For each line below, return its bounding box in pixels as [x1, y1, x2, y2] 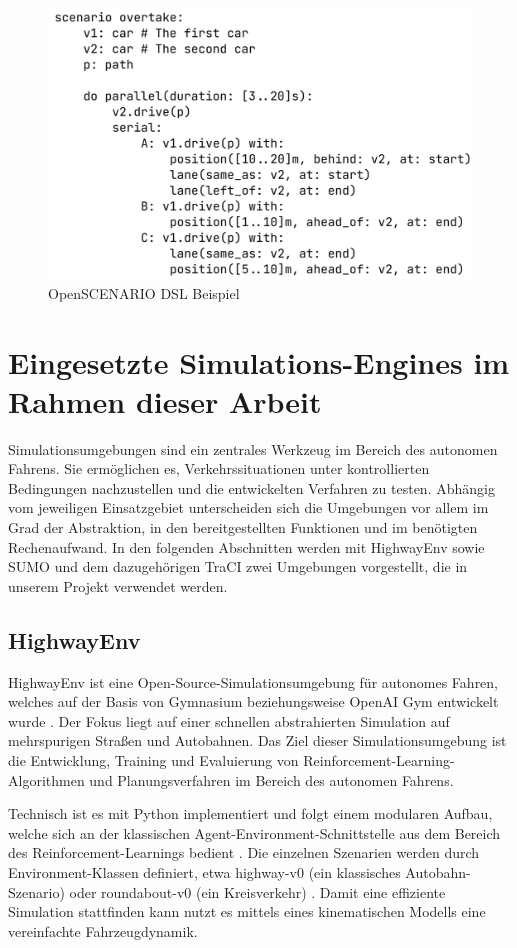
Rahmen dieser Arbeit [8, 380, 322, 421]
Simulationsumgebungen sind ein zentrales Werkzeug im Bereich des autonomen [8, 438, 498, 459]
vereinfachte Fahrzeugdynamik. [8, 920, 198, 941]
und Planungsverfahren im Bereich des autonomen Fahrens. [89, 769, 454, 790]
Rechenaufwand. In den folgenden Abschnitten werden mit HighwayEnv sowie [8, 536, 485, 557]
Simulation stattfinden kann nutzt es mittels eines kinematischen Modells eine [8, 901, 486, 922]
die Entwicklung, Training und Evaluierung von [8, 750, 299, 771]
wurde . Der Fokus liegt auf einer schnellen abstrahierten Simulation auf [8, 710, 450, 731]
